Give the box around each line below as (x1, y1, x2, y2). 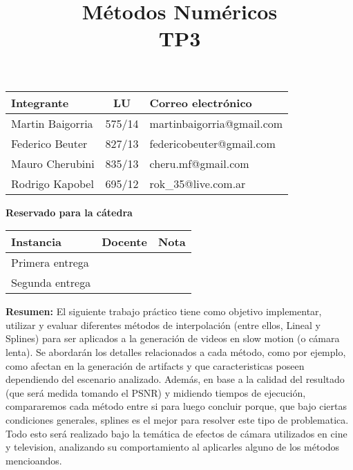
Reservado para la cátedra (6, 205, 133, 219)
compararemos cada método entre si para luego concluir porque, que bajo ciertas (6, 399, 347, 413)
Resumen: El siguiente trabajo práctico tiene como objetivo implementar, (6, 304, 322, 319)
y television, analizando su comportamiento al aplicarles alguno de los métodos (6, 440, 340, 454)
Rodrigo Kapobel (11, 175, 94, 191)
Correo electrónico (149, 94, 252, 111)
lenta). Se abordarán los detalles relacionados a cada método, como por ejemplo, (6, 344, 346, 359)
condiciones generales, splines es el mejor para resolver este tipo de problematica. (6, 412, 349, 426)
